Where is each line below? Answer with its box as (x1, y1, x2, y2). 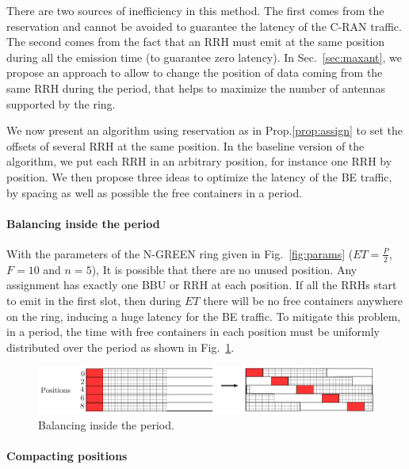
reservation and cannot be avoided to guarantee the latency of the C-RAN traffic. (6, 17, 402, 34)
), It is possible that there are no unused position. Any (91, 261, 357, 277)
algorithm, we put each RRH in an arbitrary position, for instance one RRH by (6, 153, 392, 170)
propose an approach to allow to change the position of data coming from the (6, 64, 383, 81)
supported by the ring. (6, 95, 116, 112)
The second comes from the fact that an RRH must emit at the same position (6, 33, 385, 50)
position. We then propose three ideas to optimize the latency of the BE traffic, (6, 168, 392, 185)
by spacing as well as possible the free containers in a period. (6, 184, 303, 200)
